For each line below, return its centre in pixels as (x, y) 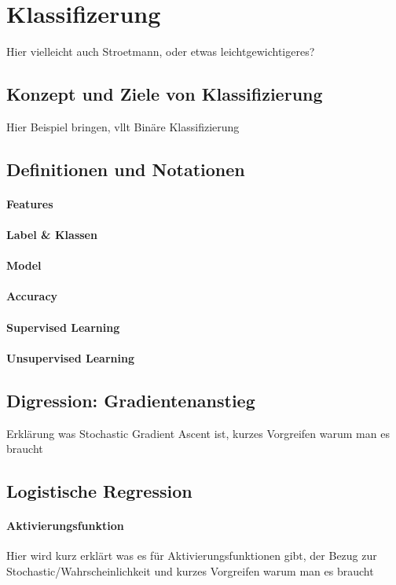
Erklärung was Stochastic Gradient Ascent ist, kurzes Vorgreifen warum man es (198, 433)
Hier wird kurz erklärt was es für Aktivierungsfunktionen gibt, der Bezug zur (192, 556)
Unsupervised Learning (70, 357)
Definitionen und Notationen (126, 169)
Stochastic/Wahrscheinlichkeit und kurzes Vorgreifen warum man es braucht (190, 570)
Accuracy (32, 296)
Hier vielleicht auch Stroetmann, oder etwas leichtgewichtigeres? (161, 52)
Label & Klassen (52, 235)
